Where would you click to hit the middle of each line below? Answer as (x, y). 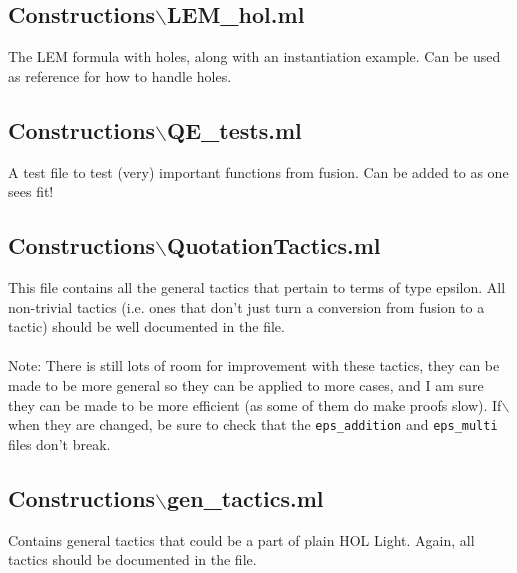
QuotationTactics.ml (274, 245)
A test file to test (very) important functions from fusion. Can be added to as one (258, 171)
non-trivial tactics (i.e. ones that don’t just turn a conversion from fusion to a (246, 306)
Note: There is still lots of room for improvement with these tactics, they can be (254, 365)
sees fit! (31, 191)
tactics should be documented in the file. (132, 559)
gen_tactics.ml (245, 497)
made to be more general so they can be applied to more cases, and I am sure (246, 384)
